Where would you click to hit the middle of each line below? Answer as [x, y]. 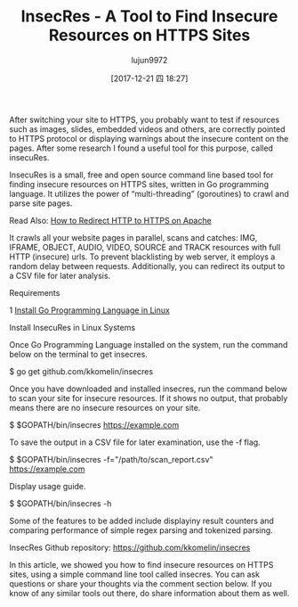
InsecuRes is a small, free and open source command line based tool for [141, 175]
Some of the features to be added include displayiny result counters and [141, 521]
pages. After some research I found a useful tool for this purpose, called [141, 148]
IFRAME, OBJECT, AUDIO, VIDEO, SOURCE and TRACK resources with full [145, 247]
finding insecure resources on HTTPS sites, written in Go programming [139, 184]
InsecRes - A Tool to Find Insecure [149, 16]
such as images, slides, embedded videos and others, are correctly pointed [148, 129]
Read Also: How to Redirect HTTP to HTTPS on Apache [110, 220]
